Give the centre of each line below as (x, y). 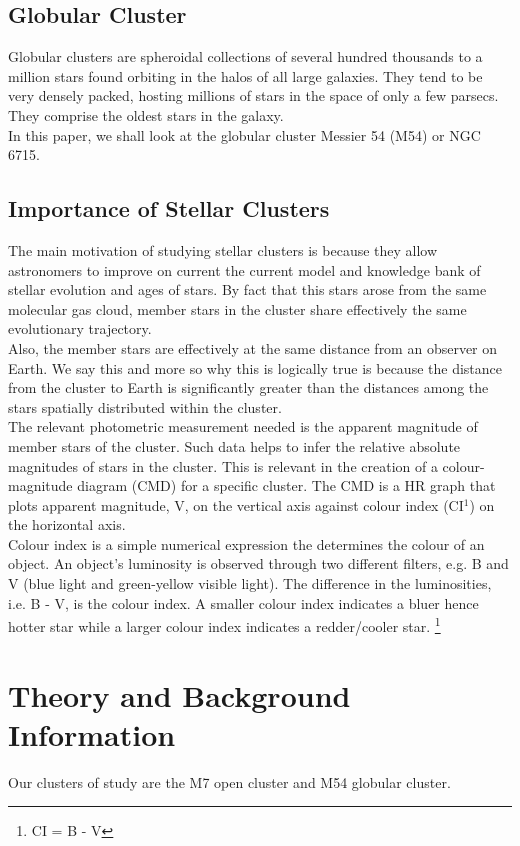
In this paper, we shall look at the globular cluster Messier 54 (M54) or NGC (244, 134)
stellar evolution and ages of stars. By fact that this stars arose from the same (247, 289)
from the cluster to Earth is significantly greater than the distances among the (248, 387)
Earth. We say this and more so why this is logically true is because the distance (255, 367)
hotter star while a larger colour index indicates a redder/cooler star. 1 (224, 624)
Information (92, 733)
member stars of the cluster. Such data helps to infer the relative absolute (234, 445)
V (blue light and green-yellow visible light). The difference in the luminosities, (250, 583)
